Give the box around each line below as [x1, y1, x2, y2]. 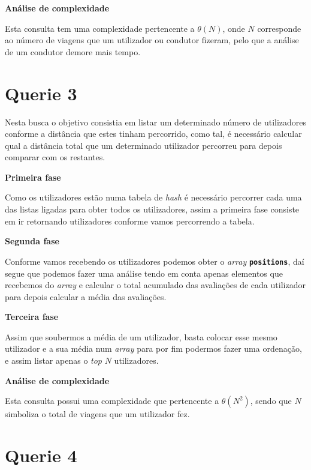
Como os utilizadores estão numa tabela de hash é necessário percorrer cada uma [5, 191, 302, 203]
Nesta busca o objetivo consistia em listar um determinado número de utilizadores [5, 115, 307, 128]
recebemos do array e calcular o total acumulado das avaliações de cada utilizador [5, 279, 306, 291]
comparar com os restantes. [5, 151, 105, 163]
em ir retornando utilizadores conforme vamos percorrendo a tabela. [5, 214, 255, 227]
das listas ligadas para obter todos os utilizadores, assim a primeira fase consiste [5, 203, 300, 215]
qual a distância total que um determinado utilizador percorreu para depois [5, 139, 282, 151]
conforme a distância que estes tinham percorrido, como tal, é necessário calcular [5, 127, 302, 140]
